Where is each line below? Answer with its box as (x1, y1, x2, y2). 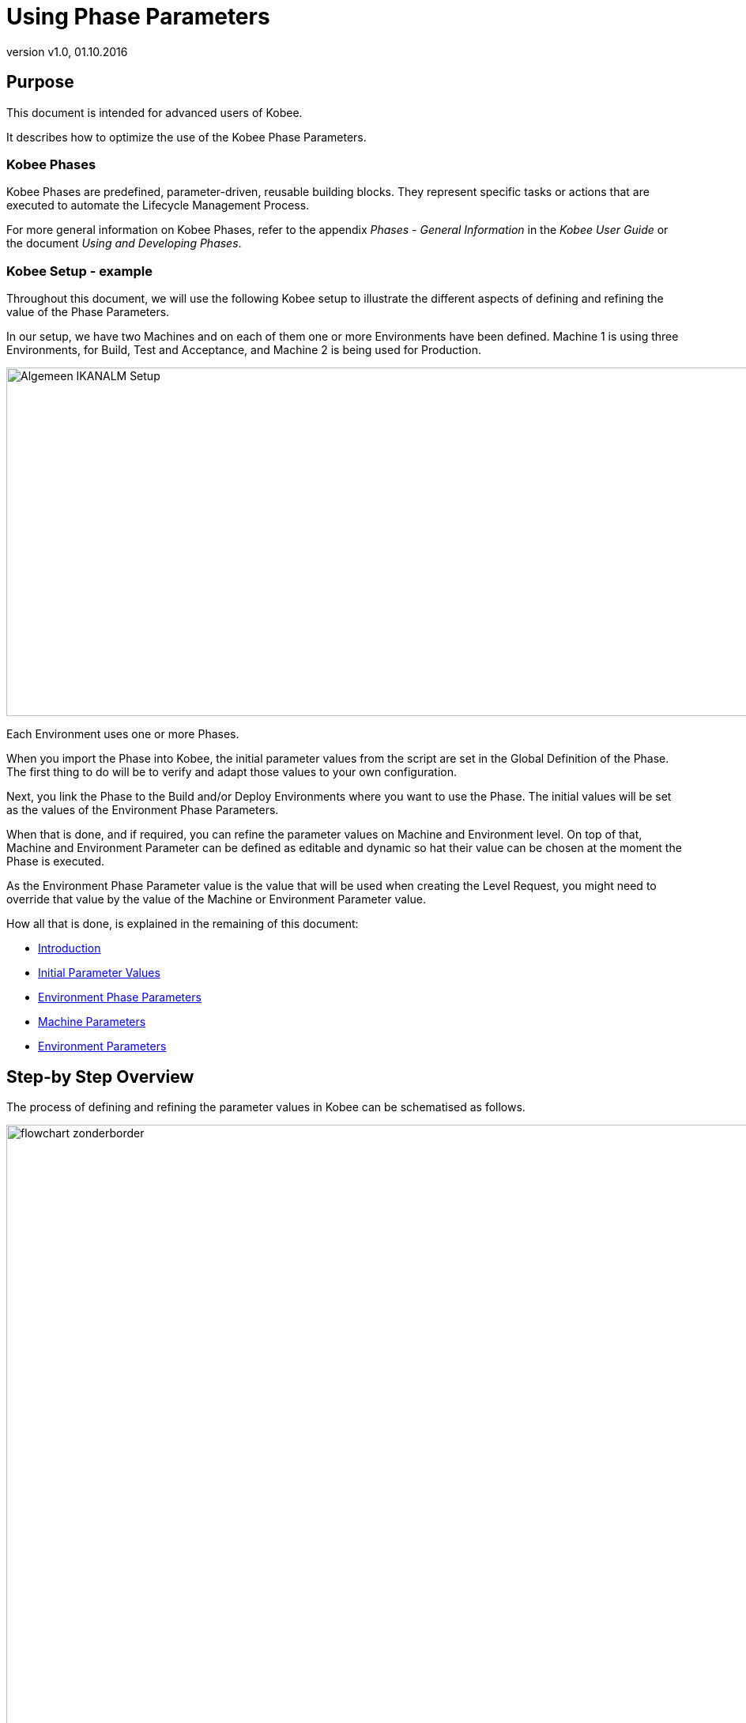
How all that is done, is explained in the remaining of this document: (6, 917, 359, 931)
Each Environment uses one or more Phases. (6, 727, 239, 741)
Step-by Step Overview (6, 1066, 194, 1087)
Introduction (38, 941, 101, 956)
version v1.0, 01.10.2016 (6, 44, 128, 58)
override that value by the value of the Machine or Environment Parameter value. (6, 892, 426, 907)
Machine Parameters (38, 1015, 146, 1029)
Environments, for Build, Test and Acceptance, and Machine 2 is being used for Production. (6, 343, 481, 357)
